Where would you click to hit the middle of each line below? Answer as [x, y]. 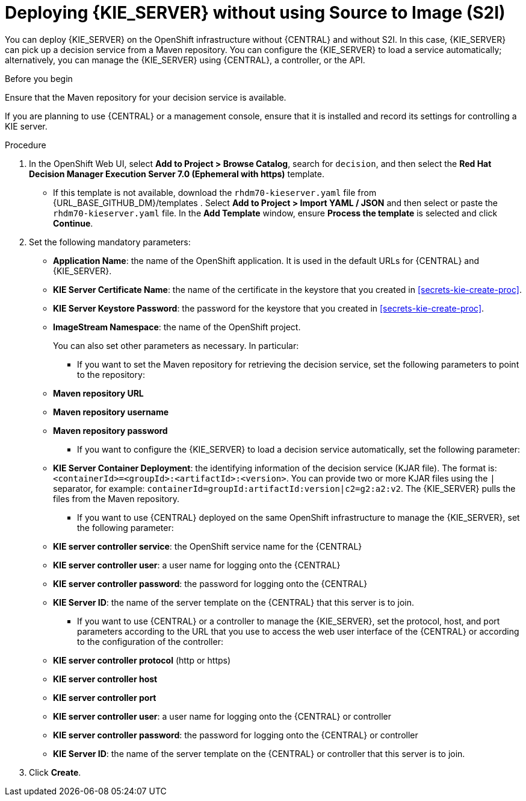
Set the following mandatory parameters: [110, 242]
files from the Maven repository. [116, 498]
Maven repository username [111, 412]
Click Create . [55, 772]
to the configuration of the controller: [150, 641]
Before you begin [39, 78]
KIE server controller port [105, 697]
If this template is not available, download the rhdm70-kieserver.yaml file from [215, 192]
